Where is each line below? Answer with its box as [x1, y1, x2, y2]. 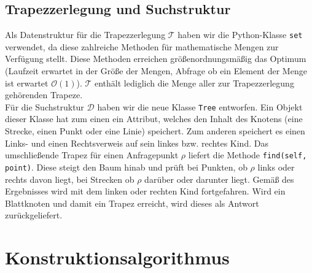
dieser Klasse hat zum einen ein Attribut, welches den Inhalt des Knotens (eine [5, 112, 303, 125]
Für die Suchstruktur [5, 100, 84, 113]
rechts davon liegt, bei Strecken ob [5, 172, 135, 185]
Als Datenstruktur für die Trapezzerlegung [5, 28, 166, 41]
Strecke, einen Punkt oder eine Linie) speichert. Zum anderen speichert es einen [5, 125, 305, 137]
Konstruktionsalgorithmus [5, 245, 230, 270]
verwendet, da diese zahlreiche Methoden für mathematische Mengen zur [5, 40, 279, 53]
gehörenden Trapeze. [5, 88, 83, 101]
